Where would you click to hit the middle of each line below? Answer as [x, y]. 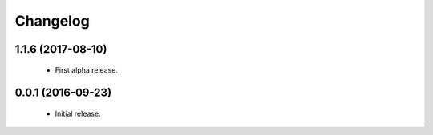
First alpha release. [87, 70]
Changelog [52, 21]
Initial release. [78, 113]
